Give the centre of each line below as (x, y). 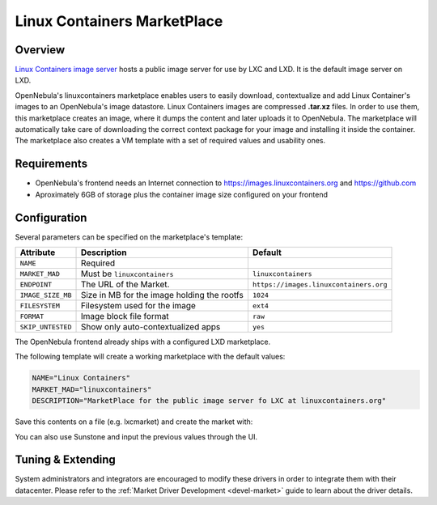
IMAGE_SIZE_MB (46, 295)
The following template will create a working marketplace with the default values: (150, 357)
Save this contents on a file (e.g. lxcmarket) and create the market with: (134, 422)
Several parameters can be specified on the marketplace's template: (129, 237)
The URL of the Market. (125, 284)
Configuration (51, 217)
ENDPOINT (36, 284)
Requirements (51, 164)
